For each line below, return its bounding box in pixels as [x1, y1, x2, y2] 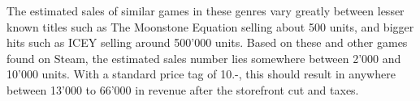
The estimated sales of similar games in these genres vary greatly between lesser [6, 2, 405, 19]
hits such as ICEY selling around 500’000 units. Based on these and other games [6, 34, 408, 51]
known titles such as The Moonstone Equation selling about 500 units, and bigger [6, 18, 414, 35]
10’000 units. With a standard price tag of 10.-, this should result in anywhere [6, 65, 396, 82]
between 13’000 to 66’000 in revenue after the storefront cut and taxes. [6, 81, 359, 98]
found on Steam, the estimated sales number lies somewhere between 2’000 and [6, 49, 401, 66]
